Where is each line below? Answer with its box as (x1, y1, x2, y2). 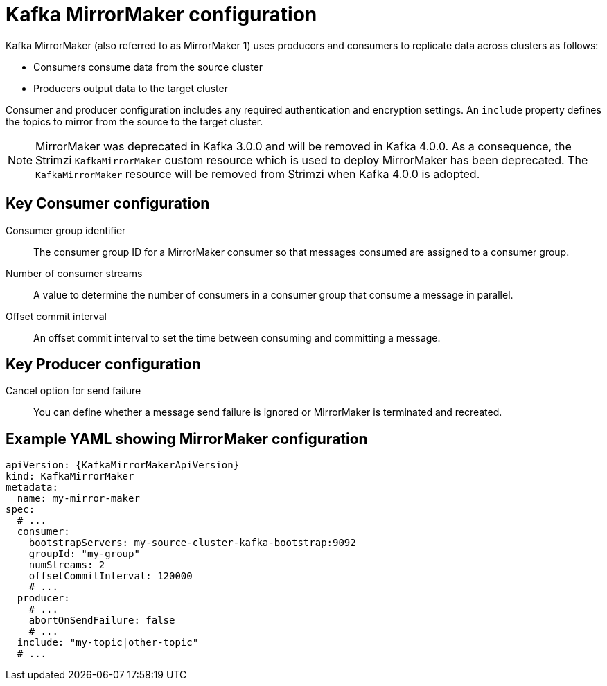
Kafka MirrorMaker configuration (6, 3, 317, 26)
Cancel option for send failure (6, 385, 141, 397)
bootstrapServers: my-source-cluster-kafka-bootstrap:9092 (28, 537, 356, 549)
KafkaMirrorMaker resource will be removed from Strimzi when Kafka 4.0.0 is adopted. (35, 166, 480, 181)
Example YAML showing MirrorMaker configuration (6, 430, 368, 448)
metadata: (6, 482, 58, 493)
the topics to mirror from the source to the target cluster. (6, 115, 263, 127)
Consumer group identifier (6, 224, 126, 236)
